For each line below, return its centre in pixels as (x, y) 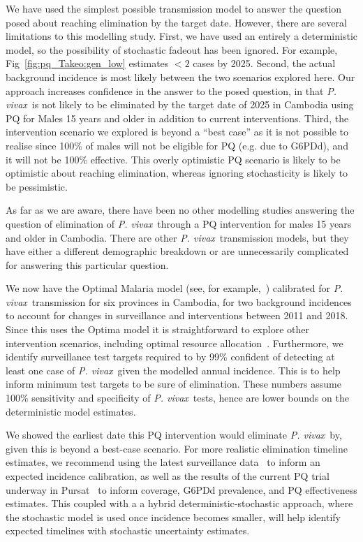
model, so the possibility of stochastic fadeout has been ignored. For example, (172, 49)
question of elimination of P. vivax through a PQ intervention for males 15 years (179, 223)
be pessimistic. (37, 186)
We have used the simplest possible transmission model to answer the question (174, 8)
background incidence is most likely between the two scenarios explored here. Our (180, 76)
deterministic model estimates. (71, 411)
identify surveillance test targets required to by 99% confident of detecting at (170, 357)
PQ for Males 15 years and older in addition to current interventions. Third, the (177, 118)
